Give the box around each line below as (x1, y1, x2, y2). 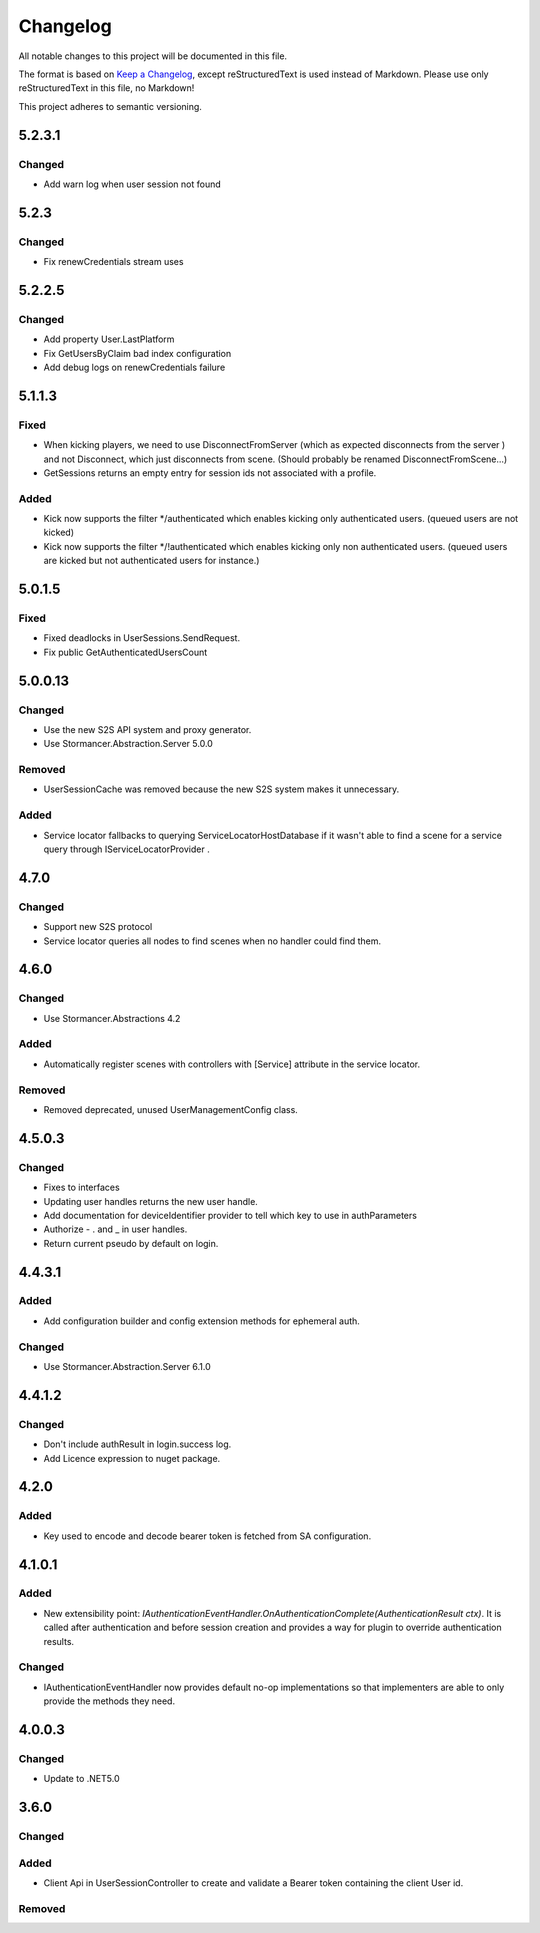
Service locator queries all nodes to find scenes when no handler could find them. (43, 935, 382, 947)
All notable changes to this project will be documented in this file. (18, 50, 288, 62)
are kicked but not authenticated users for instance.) (43, 555, 260, 567)
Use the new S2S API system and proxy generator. (43, 723, 252, 735)
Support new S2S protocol (43, 921, 153, 933)
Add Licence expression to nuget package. (43, 1452, 221, 1464)
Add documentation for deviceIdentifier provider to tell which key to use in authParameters (43, 1209, 417, 1221)
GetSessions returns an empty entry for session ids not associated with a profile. (43, 466, 377, 479)
